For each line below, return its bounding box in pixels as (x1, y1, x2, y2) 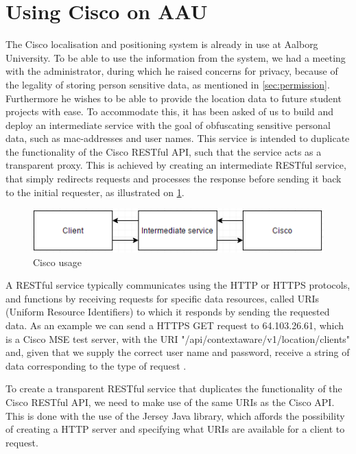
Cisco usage (33, 254, 82, 269)
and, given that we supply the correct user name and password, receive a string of (5, 345, 350, 359)
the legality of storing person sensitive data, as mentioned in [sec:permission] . (5, 77, 330, 91)
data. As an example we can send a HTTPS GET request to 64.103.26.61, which (5, 318, 344, 333)
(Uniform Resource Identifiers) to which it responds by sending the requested (5, 304, 330, 319)
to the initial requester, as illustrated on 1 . (5, 184, 185, 199)
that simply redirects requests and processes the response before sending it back (5, 171, 342, 186)
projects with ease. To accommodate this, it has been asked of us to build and (5, 104, 334, 119)
